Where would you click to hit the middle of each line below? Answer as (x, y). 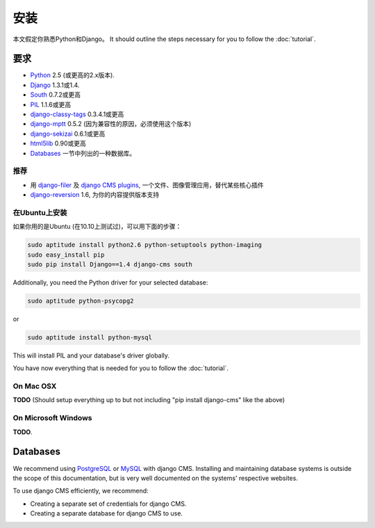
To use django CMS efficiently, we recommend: (81, 491)
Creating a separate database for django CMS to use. (107, 513)
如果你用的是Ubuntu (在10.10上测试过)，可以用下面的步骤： (97, 227)
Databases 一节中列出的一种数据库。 (83, 153)
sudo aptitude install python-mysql (90, 337)
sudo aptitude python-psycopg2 (81, 301)
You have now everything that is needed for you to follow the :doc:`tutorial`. (121, 368)
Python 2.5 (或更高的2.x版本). (72, 75)
